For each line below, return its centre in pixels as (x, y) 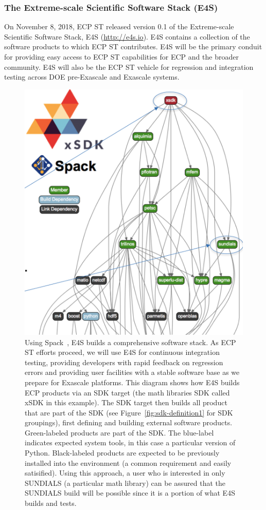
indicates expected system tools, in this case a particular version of (130, 442)
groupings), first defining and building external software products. (129, 422)
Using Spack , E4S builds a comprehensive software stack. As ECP (130, 342)
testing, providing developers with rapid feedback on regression (124, 362)
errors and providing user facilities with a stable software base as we (132, 372)
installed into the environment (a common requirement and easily (128, 462)
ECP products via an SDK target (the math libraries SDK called (127, 392)
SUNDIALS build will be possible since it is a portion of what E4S (130, 493)
